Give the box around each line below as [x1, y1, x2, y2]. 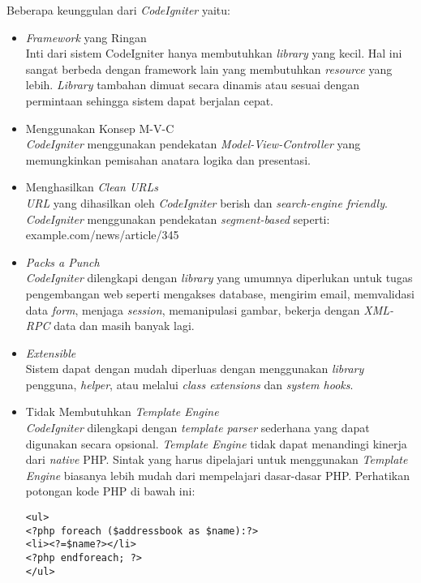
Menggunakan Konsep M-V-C [25, 119, 174, 136]
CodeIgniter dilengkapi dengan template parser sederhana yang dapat [25, 419, 370, 436]
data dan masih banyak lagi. [54, 317, 195, 334]
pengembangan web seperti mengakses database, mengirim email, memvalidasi [25, 285, 415, 302]
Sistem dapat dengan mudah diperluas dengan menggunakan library [25, 360, 364, 377]
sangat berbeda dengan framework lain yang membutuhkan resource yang [25, 60, 393, 77]
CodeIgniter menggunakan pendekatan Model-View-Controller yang [25, 135, 361, 152]
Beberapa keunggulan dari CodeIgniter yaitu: [6, 2, 230, 18]
